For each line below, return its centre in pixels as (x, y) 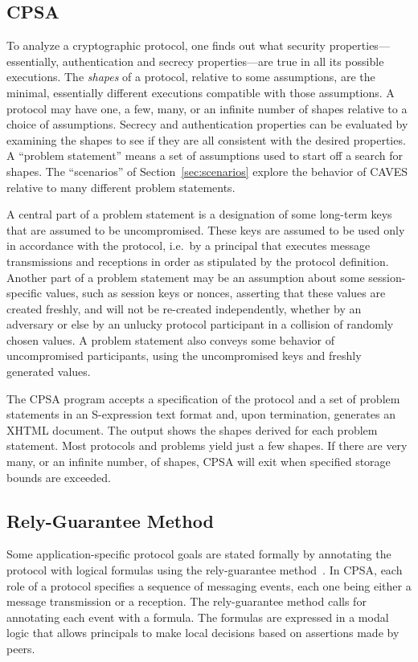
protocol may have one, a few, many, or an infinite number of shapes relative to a (207, 108)
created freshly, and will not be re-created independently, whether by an (184, 308)
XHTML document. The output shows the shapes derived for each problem (192, 429)
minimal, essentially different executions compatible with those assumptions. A (201, 92)
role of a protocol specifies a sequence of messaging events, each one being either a (209, 585)
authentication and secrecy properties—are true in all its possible (223, 61)
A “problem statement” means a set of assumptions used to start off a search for (205, 155)
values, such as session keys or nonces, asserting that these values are (215, 293)
